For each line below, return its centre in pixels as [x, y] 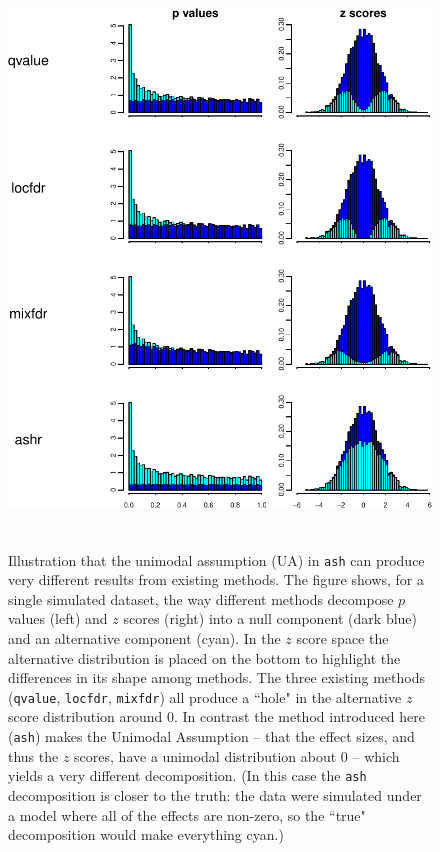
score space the [342, 638]
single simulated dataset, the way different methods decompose [201, 598]
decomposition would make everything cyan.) [146, 834]
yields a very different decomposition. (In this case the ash [187, 775]
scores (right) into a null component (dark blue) [270, 618]
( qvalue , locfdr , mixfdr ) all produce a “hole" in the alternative [205, 696]
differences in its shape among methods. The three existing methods [217, 677]
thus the [33, 755]
